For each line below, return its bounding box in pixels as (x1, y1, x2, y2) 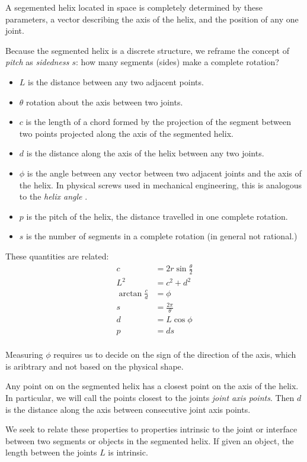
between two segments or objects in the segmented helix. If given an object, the (5, 434, 294, 447)
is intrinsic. (108, 446, 148, 458)
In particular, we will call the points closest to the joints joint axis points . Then (5, 392, 295, 404)
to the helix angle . (19, 190, 88, 203)
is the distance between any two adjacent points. (28, 75, 204, 88)
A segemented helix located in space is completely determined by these (5, 1, 263, 13)
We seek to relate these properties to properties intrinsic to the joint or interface (5, 423, 298, 435)
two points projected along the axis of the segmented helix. (19, 127, 234, 139)
